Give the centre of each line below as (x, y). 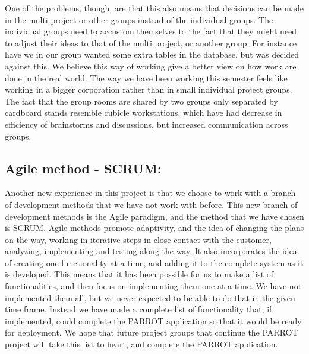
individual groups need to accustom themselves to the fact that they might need (151, 31)
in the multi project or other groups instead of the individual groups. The (139, 19)
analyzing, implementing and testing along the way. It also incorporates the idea (151, 251)
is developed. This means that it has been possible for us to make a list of (139, 274)
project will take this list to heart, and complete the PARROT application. (141, 344)
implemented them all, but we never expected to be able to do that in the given (150, 297)
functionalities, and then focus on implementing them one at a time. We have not (153, 286)
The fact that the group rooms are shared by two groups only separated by (141, 101)
